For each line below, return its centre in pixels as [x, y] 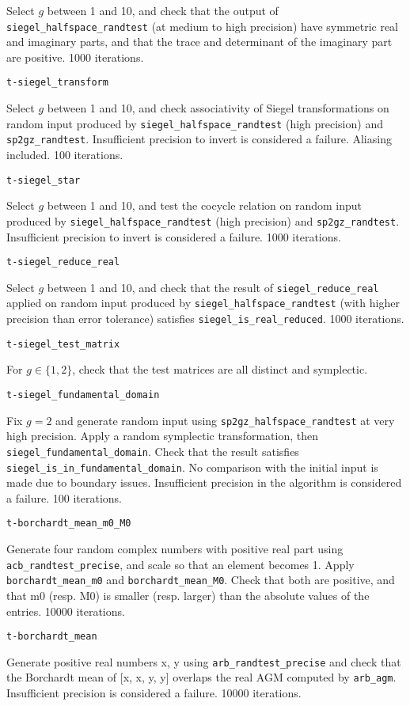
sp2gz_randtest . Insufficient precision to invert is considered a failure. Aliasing [199, 139]
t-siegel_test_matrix [63, 344]
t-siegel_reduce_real [63, 262]
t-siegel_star [44, 180]
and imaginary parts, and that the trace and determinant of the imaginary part [199, 42]
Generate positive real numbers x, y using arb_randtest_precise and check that [204, 661]
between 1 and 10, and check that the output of [163, 10]
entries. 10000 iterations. [66, 611]
